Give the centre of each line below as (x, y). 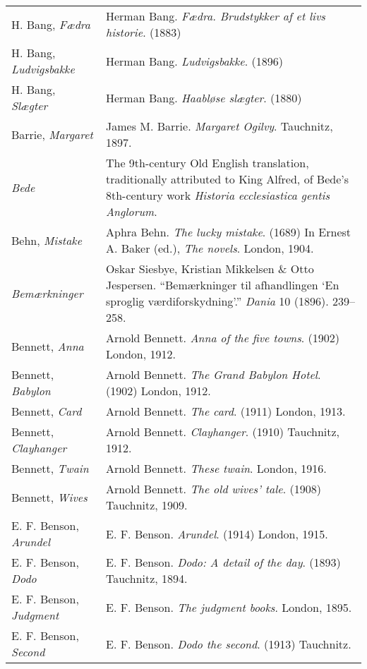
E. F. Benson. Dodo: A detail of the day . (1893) (223, 562)
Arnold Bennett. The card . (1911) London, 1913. (225, 411)
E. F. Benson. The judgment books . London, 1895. (229, 607)
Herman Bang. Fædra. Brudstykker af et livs (215, 16)
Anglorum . (131, 211)
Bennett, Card (47, 411)
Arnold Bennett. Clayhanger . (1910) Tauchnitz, (223, 432)
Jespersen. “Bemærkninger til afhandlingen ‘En (222, 285)
